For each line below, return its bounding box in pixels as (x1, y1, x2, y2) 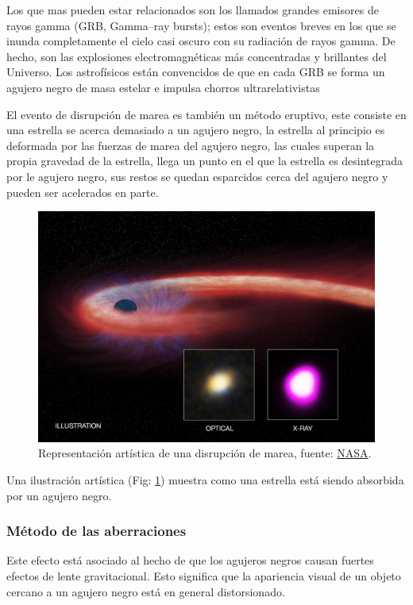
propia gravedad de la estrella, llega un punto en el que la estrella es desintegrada (6, 152, 403, 169)
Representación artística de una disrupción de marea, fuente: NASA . (38, 445, 372, 461)
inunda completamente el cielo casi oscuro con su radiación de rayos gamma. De (6, 33, 396, 49)
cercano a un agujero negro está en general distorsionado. (6, 583, 285, 599)
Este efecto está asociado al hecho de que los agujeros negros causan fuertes (6, 552, 374, 568)
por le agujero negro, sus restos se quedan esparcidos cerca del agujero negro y (6, 168, 388, 184)
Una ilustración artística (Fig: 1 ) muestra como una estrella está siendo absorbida (6, 471, 404, 487)
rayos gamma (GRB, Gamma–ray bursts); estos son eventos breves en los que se (6, 17, 396, 33)
